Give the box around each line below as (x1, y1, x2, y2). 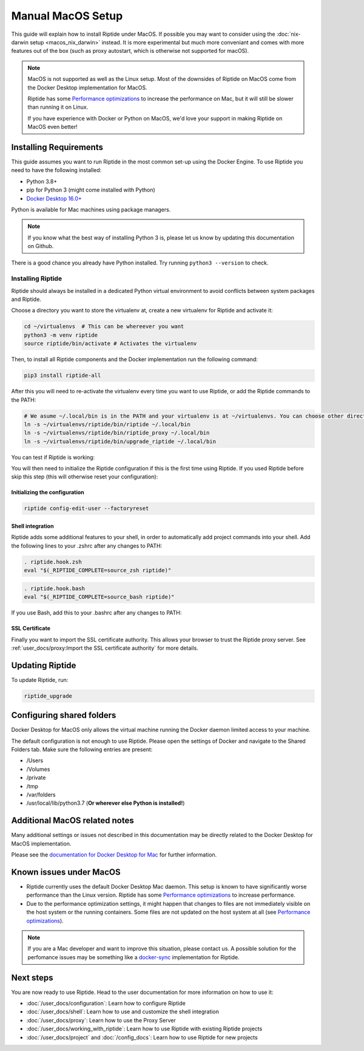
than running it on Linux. (27, 103, 89, 111)
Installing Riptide (11, 274, 62, 283)
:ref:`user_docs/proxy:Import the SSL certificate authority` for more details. (11, 644, 198, 652)
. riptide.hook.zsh (24, 558, 82, 565)
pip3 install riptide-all (24, 372, 101, 379)
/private (26, 774, 46, 781)
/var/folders (26, 791, 56, 799)
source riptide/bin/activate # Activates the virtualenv (24, 340, 197, 347)
